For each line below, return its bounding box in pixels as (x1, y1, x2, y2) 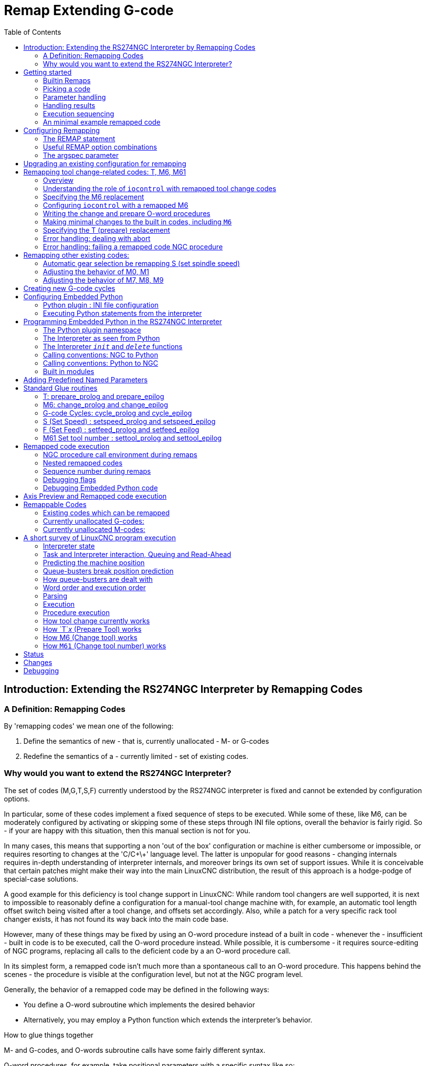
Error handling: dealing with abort (43, 234, 150, 243)
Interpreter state (43, 541, 95, 550)
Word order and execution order (43, 583, 146, 592)
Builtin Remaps (43, 76, 91, 85)
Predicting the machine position (43, 558, 145, 567)
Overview (43, 176, 74, 184)
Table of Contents (4, 27, 61, 36)
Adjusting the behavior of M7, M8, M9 (43, 275, 164, 284)
